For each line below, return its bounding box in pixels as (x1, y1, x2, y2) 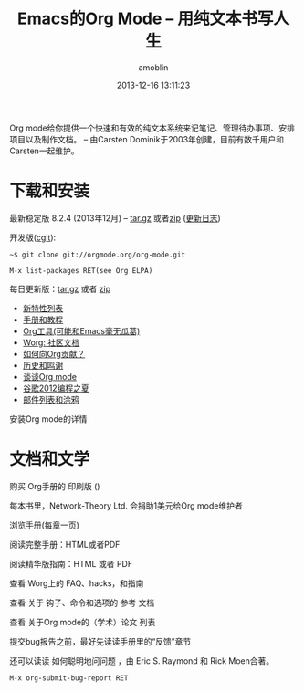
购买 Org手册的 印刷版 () (9, 480, 100, 491)
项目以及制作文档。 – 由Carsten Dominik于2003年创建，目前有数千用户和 (9, 133, 285, 144)
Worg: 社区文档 (22, 337, 80, 348)
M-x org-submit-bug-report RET (9, 673, 129, 683)
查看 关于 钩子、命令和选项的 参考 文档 (9, 597, 155, 608)
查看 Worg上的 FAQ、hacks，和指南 (9, 577, 144, 589)
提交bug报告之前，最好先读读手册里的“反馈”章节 (9, 635, 192, 646)
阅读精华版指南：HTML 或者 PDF (9, 558, 133, 569)
